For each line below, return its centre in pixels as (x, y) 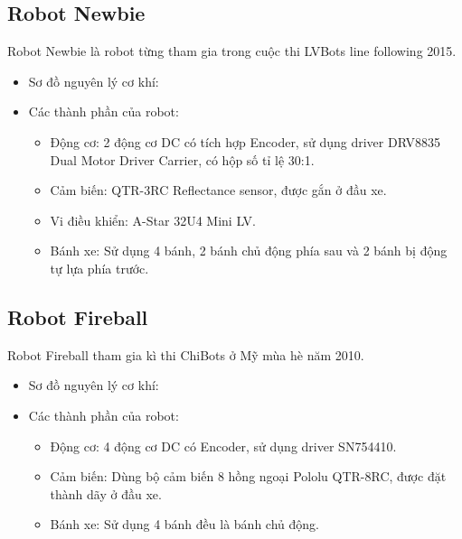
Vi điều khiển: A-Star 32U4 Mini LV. (153, 220)
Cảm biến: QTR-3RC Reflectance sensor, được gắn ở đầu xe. (218, 190)
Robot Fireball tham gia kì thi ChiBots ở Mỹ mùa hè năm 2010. (186, 354)
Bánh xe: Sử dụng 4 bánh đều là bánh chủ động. (184, 524)
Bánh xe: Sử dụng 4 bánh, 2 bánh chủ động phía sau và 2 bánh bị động (249, 251)
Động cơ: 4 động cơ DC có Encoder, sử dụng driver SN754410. (223, 446)
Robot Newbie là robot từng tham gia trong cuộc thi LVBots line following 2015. (232, 51)
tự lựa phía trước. (99, 268)
